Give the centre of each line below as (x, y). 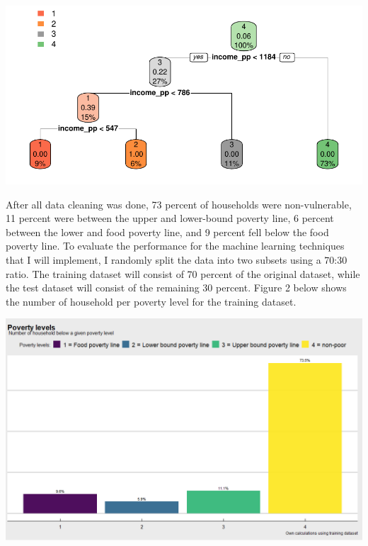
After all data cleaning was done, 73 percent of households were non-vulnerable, (179, 204)
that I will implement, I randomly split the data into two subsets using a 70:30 (177, 259)
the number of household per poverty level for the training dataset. (151, 301)
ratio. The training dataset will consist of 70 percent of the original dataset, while (183, 273)
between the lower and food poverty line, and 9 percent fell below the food (167, 232)
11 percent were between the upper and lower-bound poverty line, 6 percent (170, 218)
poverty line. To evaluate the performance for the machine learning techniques (175, 246)
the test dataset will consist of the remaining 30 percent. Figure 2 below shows (176, 288)
